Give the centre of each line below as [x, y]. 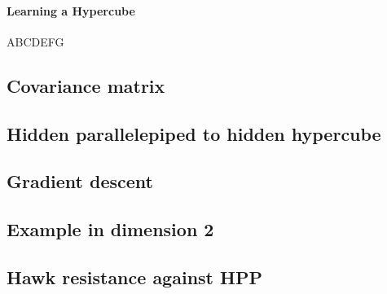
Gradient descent [80, 181]
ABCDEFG [35, 41]
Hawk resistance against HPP [134, 276]
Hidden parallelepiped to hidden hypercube [194, 133]
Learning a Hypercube [71, 10]
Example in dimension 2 [110, 229]
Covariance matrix [86, 85]
